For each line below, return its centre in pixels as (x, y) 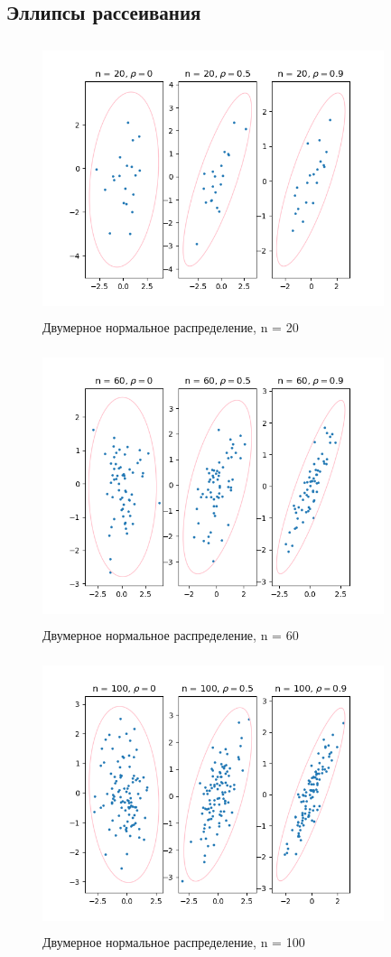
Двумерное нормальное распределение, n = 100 (174, 942)
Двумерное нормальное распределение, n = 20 (171, 327)
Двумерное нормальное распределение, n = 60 (171, 634)
